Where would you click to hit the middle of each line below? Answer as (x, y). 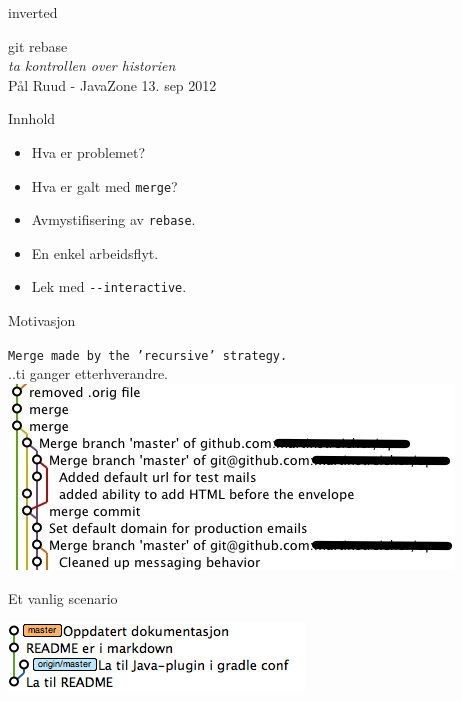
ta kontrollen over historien (92, 65)
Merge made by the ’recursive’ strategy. (148, 355)
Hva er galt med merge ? (104, 185)
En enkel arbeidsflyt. (95, 252)
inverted (33, 12)
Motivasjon (42, 320)
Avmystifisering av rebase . (113, 219)
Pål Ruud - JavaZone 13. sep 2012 (112, 84)
